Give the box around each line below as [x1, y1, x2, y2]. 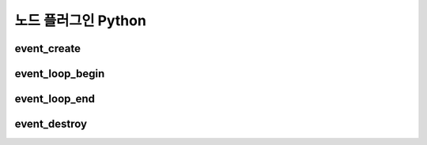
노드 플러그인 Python [14, 12, 146, 29]
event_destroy [14, 117, 87, 131]
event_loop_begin [14, 67, 105, 80]
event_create [14, 42, 81, 55]
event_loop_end [14, 92, 95, 106]
